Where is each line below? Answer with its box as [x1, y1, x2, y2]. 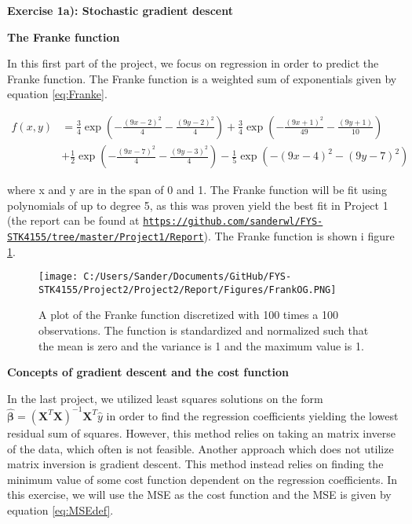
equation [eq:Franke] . [7, 86, 108, 102]
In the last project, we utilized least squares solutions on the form [7, 390, 323, 406]
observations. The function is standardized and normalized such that [38, 322, 369, 339]
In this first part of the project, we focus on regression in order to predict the [7, 55, 379, 71]
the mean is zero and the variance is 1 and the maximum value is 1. [38, 337, 364, 354]
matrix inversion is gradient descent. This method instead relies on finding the [7, 456, 384, 472]
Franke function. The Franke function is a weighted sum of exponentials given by [7, 70, 397, 86]
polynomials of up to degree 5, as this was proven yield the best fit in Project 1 [7, 196, 388, 213]
